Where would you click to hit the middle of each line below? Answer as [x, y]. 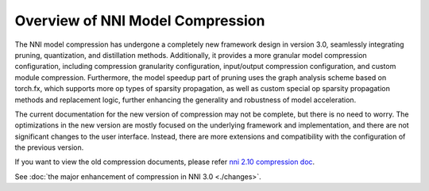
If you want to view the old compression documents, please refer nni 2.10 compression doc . [165, 162]
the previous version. [49, 147]
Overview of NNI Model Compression [140, 21]
